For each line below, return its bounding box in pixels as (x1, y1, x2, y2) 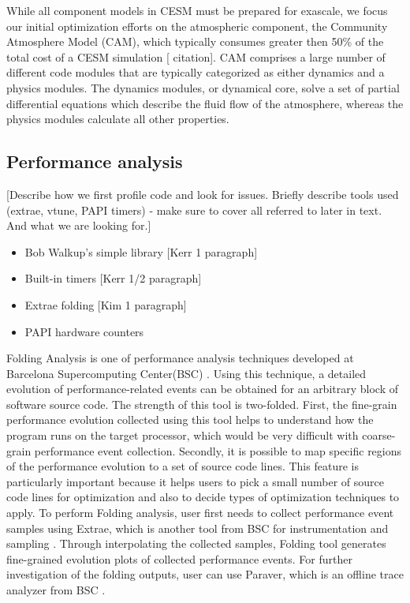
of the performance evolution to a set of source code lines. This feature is (6, 458, 359, 474)
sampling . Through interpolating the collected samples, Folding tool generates (6, 535, 386, 552)
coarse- (362, 427, 396, 444)
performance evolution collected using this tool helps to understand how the (6, 411, 374, 428)
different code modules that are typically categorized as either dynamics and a (6, 64, 385, 81)
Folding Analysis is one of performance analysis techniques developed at (6, 350, 354, 366)
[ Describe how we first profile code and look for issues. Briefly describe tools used (6, 185, 399, 202)
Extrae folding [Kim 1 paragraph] (24, 296, 187, 313)
